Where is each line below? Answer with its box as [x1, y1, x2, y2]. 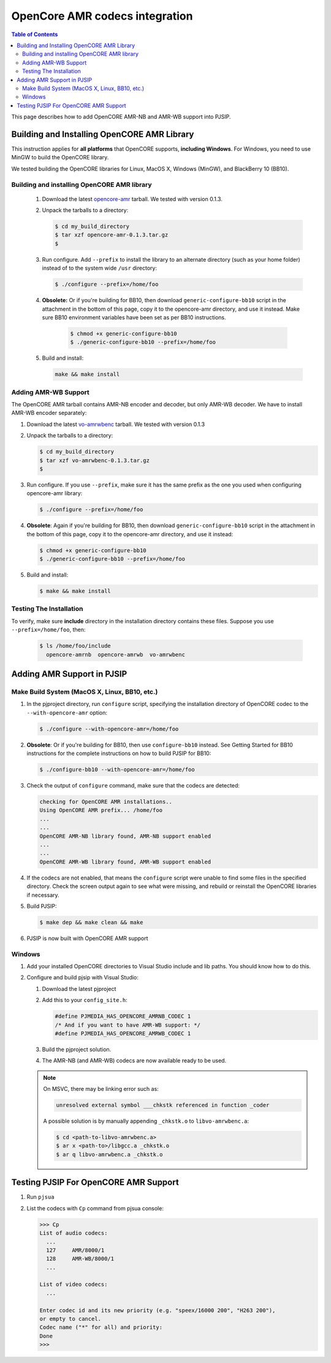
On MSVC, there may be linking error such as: [43, 1085, 159, 1093]
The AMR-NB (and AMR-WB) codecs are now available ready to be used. [42, 1057, 227, 1065]
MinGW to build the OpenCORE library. [11, 154, 109, 161]
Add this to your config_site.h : [42, 997, 128, 1004]
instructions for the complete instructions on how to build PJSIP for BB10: [26, 750, 211, 757]
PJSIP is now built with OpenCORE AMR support [26, 935, 148, 942]
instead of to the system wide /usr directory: [42, 264, 158, 272]
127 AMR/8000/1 [46, 1247, 105, 1253]
